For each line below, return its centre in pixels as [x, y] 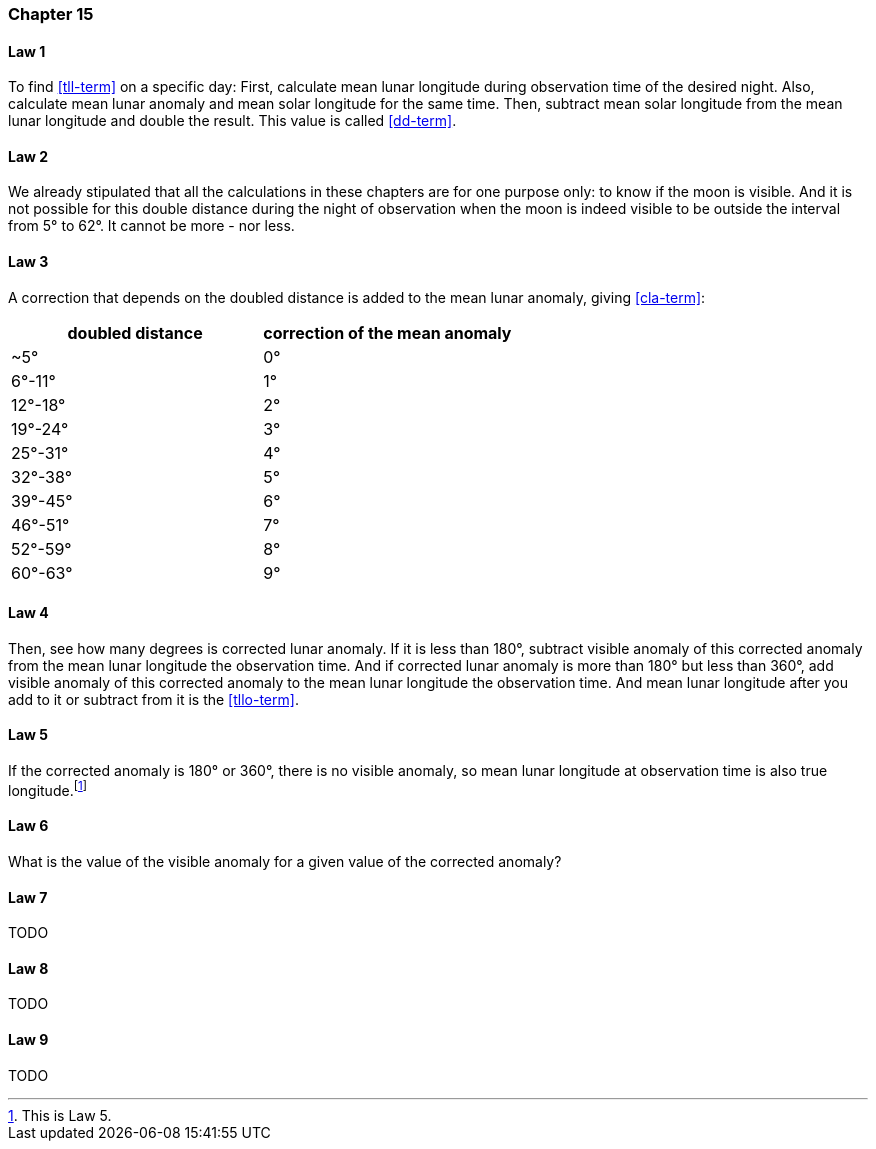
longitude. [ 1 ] [47, 789]
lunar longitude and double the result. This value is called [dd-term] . [232, 121]
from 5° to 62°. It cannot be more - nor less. [151, 226]
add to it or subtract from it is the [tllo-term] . [153, 699]
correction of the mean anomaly [387, 332]
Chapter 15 [51, 14]
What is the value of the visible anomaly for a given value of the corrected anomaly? [285, 861]
